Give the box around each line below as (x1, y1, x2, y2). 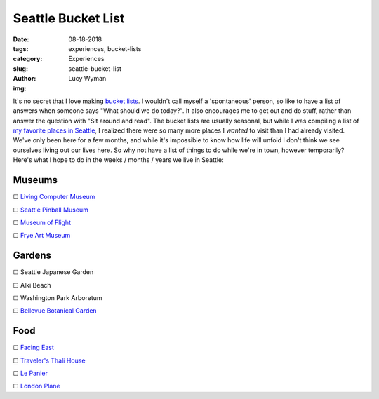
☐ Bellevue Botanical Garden (13, 306, 98, 315)
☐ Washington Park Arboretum (13, 294, 102, 302)
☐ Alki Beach (13, 280, 52, 289)
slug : (13, 64, 28, 73)
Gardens (13, 250, 52, 262)
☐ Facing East (13, 344, 54, 352)
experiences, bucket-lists (68, 44, 142, 53)
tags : (13, 44, 29, 53)
